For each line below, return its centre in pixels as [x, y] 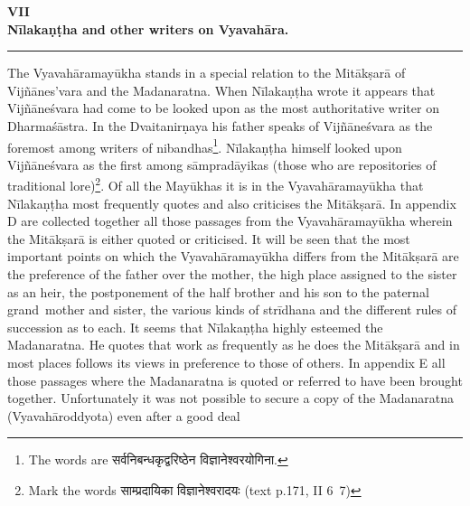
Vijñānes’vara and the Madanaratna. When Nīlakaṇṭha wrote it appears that [221, 90]
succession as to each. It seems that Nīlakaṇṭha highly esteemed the [195, 327]
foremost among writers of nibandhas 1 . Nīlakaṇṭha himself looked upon [205, 145]
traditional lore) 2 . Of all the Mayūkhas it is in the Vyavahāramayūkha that [216, 184]
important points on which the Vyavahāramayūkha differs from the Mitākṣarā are [233, 256]
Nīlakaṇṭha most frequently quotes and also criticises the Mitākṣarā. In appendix [232, 203]
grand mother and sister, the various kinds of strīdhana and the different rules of [232, 309]
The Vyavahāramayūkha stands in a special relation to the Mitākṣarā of [207, 73]
